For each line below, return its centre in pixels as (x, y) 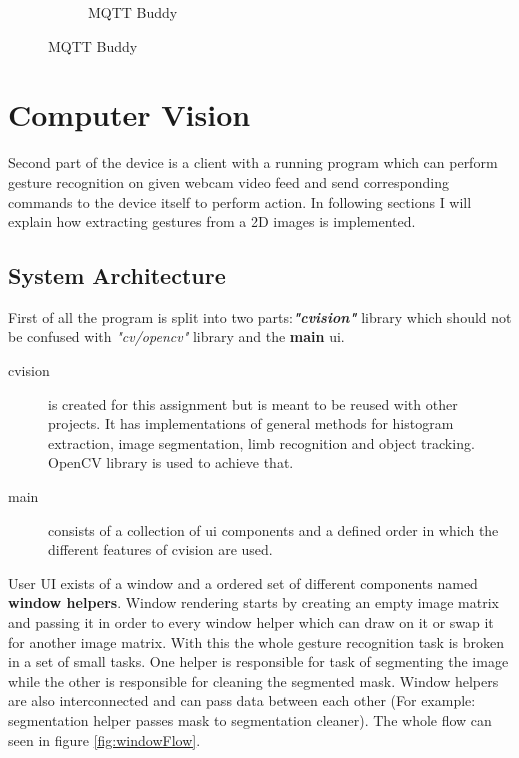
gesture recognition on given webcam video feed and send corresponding (228, 181)
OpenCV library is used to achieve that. (171, 462)
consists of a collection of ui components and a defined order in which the (273, 529)
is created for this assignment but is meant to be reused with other (253, 403)
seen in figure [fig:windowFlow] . (104, 739)
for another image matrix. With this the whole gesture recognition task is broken (256, 641)
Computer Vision (129, 114)
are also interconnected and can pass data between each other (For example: (242, 700)
